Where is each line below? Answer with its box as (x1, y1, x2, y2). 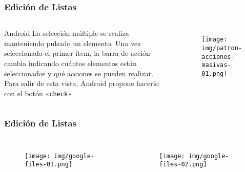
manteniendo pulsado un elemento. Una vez (4, 37, 141, 48)
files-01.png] (25, 161, 73, 168)
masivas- (201, 61, 231, 69)
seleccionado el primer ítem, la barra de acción (4, 48, 150, 58)
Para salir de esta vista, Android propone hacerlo (4, 78, 159, 89)
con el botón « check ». (4, 88, 73, 98)
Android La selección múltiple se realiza (4, 28, 129, 38)
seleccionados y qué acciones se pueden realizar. (4, 68, 154, 78)
